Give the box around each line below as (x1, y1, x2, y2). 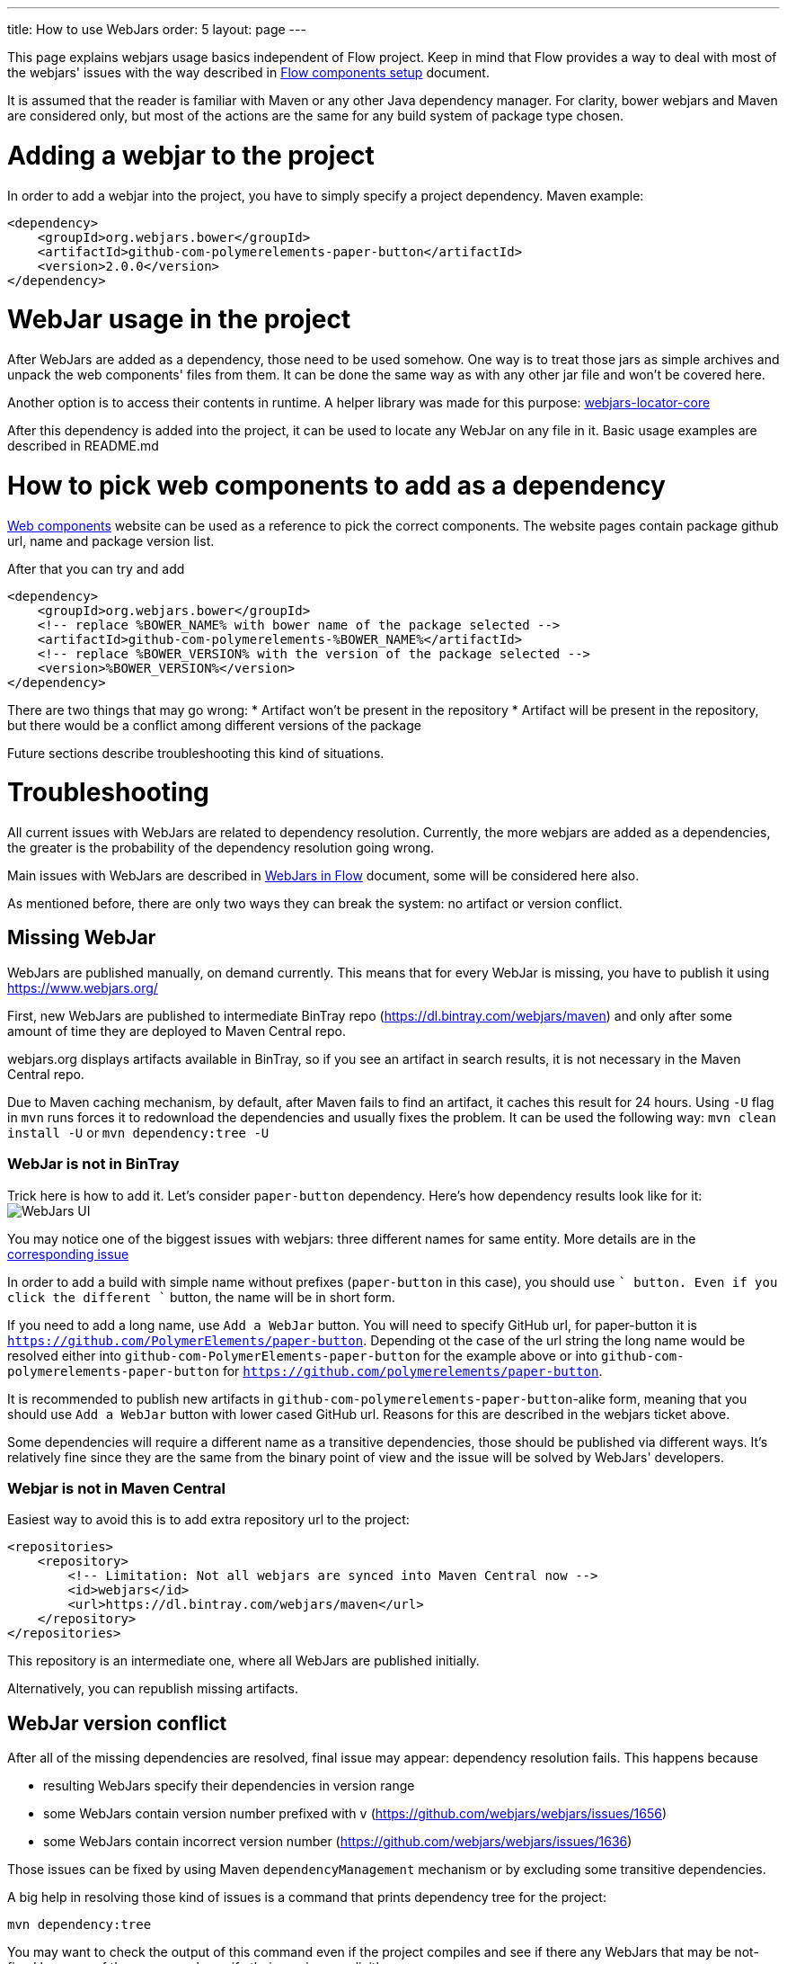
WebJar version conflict (7, 1711, 227, 1735)
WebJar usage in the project (7, 304, 351, 335)
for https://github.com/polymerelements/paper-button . (222, 1362, 603, 1379)
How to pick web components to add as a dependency (7, 469, 666, 501)
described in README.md (7, 438, 159, 453)
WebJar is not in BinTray (7, 1155, 180, 1174)
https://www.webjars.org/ (7, 979, 158, 995)
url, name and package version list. (7, 532, 215, 549)
